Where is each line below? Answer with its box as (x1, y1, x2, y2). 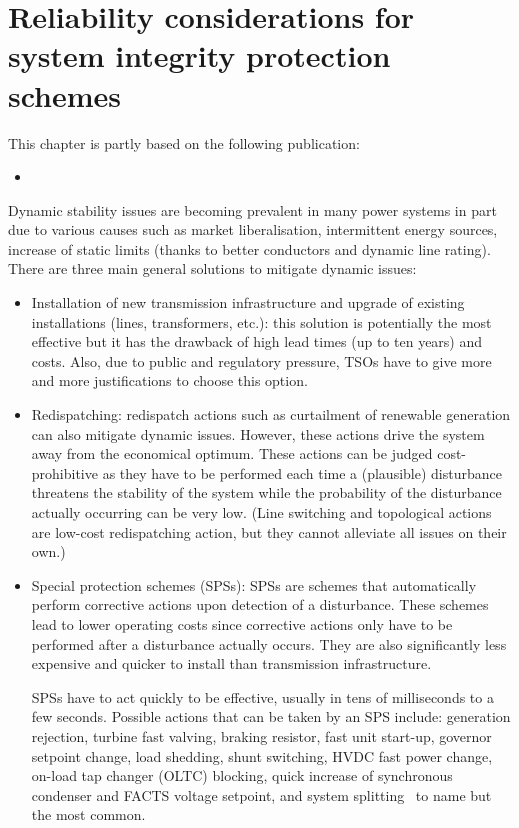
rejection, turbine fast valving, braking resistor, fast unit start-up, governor (31, 725, 492, 746)
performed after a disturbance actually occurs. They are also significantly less (31, 633, 507, 654)
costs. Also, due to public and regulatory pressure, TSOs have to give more (31, 350, 492, 371)
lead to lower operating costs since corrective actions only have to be (31, 613, 453, 634)
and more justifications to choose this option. (31, 370, 308, 391)
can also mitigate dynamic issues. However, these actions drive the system (31, 423, 485, 444)
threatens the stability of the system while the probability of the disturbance (31, 482, 502, 503)
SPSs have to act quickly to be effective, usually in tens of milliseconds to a (31, 686, 494, 707)
